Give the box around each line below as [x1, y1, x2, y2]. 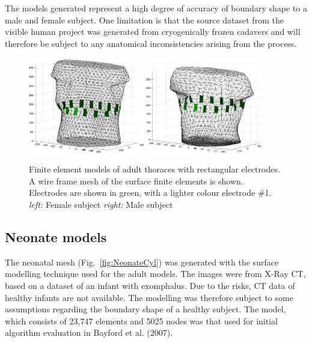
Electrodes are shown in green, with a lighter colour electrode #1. [29, 186, 272, 199]
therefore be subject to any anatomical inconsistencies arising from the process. [5, 37, 297, 49]
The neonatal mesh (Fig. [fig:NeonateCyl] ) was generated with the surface [5, 255, 279, 268]
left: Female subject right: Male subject [29, 198, 173, 210]
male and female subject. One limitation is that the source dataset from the [5, 13, 284, 26]
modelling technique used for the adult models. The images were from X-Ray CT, [5, 267, 306, 280]
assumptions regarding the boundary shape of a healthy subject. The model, [5, 303, 286, 315]
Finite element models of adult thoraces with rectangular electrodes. [29, 163, 280, 175]
